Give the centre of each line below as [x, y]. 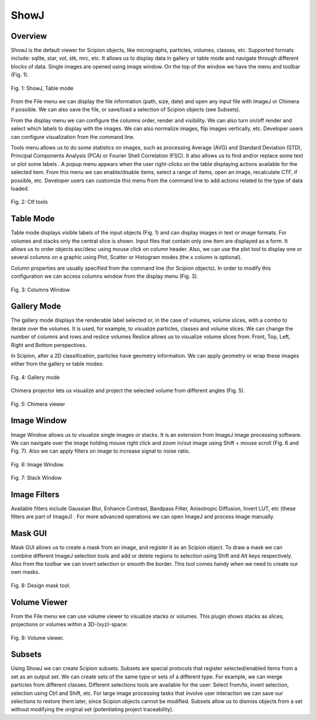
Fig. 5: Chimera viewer [38, 404]
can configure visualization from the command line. [73, 137]
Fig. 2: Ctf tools [29, 202]
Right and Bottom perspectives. [49, 345]
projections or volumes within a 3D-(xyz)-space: [69, 624]
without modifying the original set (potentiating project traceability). [92, 709]
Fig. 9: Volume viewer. [37, 638]
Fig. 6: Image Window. [38, 464]
